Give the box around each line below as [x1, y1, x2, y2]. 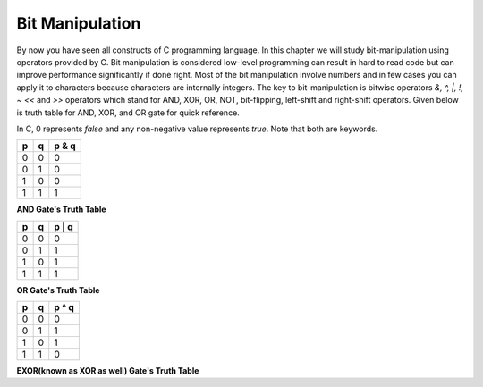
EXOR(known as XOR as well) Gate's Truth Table [16, 366, 199, 376]
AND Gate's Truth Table [16, 204, 106, 215]
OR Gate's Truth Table [16, 284, 100, 295]
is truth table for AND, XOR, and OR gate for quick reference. [16, 107, 241, 118]
